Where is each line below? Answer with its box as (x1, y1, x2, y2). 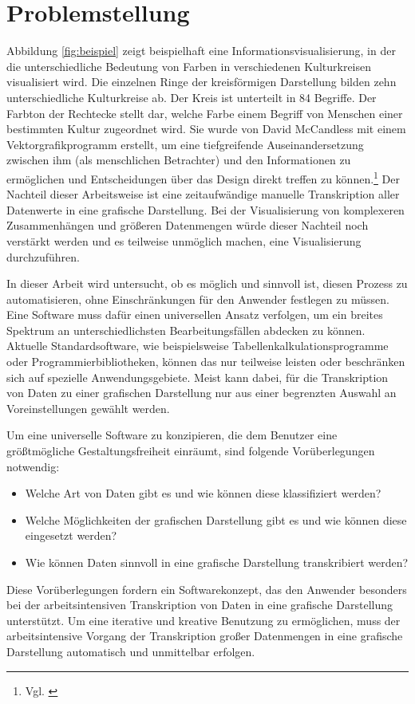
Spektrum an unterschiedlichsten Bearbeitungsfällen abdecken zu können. (6, 321, 366, 338)
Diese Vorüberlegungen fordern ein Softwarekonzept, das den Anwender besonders (6, 580, 407, 597)
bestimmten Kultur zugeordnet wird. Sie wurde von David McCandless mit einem (6, 120, 406, 137)
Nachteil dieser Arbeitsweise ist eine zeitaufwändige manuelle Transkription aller (6, 186, 400, 203)
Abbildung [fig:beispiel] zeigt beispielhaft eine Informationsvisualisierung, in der (6, 42, 396, 59)
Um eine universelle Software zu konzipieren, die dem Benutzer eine (6, 427, 338, 443)
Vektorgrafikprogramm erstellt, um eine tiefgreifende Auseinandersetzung (6, 136, 364, 152)
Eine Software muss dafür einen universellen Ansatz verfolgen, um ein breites (6, 306, 383, 323)
